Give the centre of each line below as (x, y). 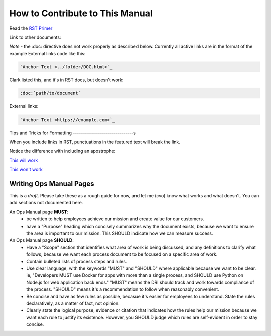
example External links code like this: (47, 53)
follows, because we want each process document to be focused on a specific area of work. (122, 254)
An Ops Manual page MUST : (39, 212)
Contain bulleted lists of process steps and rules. (77, 261)
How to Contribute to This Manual (81, 13)
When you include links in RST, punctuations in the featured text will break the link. (95, 142)
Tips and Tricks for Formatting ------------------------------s (73, 133)
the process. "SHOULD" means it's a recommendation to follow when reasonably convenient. (123, 289)
